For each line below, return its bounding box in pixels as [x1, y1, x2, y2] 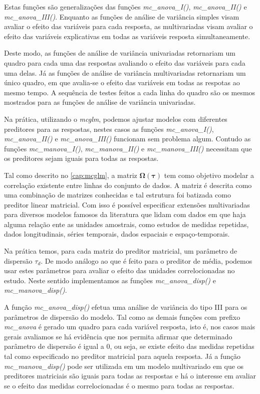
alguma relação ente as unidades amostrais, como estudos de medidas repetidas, [4, 219, 249, 229]
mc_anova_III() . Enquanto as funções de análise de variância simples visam [4, 11, 239, 22]
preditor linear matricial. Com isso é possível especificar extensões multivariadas [4, 199, 250, 210]
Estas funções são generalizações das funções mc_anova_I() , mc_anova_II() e [4, 2, 247, 12]
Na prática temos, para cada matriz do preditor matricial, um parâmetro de [4, 246, 237, 256]
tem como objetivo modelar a [164, 169, 254, 180]
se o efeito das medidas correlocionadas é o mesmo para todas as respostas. [4, 380, 234, 390]
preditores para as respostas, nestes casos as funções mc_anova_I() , [4, 123, 214, 134]
